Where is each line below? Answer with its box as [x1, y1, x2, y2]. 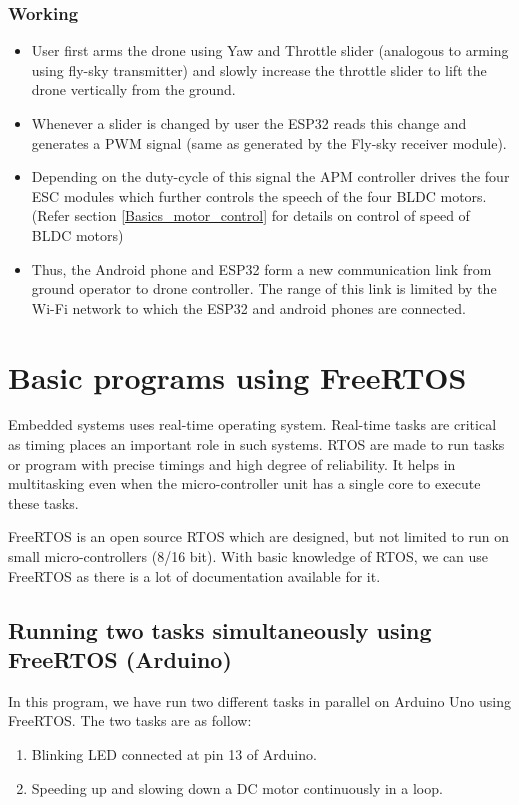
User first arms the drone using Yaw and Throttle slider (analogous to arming [31, 40, 509, 61]
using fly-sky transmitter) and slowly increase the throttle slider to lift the [31, 59, 487, 80]
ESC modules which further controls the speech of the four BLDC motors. [31, 185, 487, 206]
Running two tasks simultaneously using [8, 614, 432, 645]
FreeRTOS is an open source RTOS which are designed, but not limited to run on [8, 526, 510, 547]
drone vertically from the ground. [31, 79, 236, 100]
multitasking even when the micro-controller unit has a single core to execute [8, 473, 481, 494]
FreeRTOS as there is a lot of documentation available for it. [8, 565, 381, 586]
